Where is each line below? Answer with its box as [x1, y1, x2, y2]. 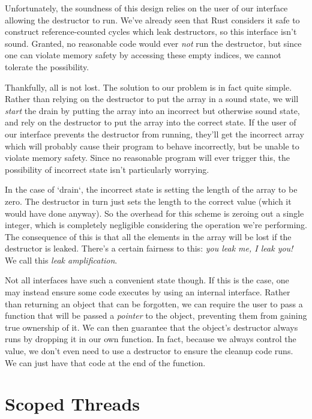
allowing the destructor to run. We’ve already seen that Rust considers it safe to [5, 13, 300, 26]
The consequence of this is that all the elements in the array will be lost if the [5, 230, 292, 243]
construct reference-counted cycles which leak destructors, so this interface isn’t [5, 25, 297, 38]
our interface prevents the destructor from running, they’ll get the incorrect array [5, 127, 304, 140]
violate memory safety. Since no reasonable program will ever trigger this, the [5, 151, 290, 164]
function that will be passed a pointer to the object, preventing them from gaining [5, 309, 307, 322]
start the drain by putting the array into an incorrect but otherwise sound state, [5, 104, 300, 116]
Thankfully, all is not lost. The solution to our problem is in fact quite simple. [5, 80, 292, 93]
